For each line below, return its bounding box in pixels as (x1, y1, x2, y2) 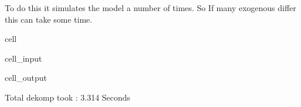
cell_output (5, 72, 47, 84)
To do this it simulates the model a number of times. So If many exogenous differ (5, 2, 296, 13)
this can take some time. (5, 13, 93, 25)
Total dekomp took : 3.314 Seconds (5, 91, 131, 103)
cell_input (5, 52, 42, 64)
